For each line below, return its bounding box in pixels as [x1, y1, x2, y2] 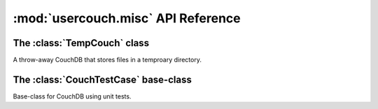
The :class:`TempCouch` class [13, 37, 150, 49]
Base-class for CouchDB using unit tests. [13, 92, 132, 101]
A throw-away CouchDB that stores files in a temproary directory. [13, 56, 202, 64]
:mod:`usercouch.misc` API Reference [13, 10, 241, 26]
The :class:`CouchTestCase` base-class [13, 73, 192, 85]
